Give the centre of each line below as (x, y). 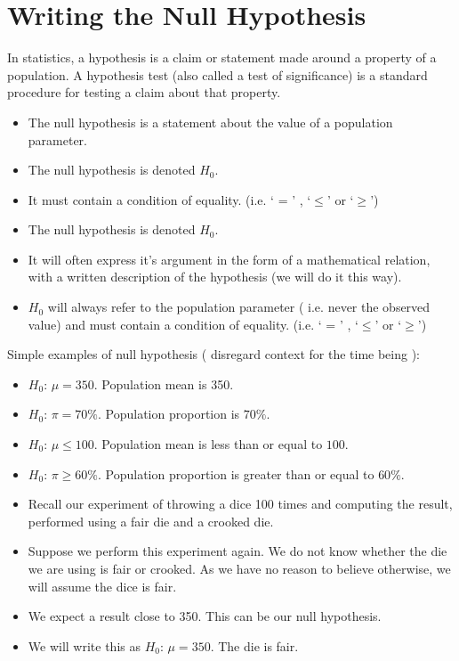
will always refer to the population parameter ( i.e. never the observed (239, 307)
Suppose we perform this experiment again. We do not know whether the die (238, 551)
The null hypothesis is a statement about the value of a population (210, 122)
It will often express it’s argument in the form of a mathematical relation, (229, 259)
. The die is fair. (254, 645)
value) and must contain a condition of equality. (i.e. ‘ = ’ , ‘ (193, 324)
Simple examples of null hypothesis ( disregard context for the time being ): (213, 354)
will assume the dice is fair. (102, 586)
